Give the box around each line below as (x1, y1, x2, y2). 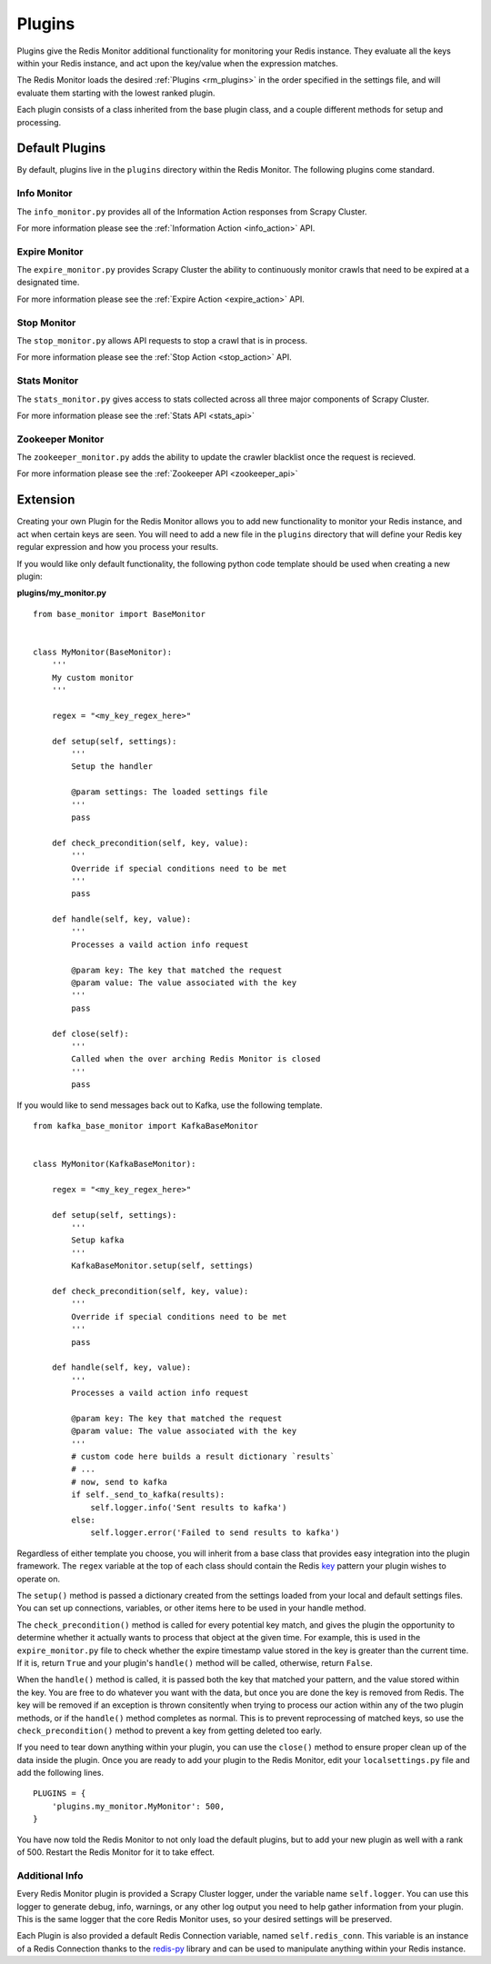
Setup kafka (71, 1235, 125, 1245)
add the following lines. (16, 1768, 105, 1779)
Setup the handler (71, 762, 154, 772)
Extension (16, 492, 75, 508)
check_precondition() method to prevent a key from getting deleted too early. (16, 1725, 323, 1736)
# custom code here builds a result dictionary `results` (71, 1451, 336, 1462)
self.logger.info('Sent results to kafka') (90, 1502, 287, 1512)
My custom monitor (51, 673, 135, 683)
